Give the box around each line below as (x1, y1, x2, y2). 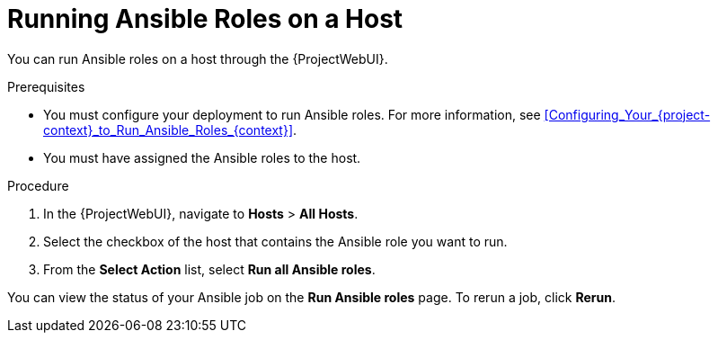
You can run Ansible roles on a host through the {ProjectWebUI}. (7, 50, 388, 67)
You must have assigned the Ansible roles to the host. (43, 149, 361, 166)
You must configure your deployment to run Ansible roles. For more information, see (43, 106, 541, 122)
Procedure (7, 177, 69, 193)
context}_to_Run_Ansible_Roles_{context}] (43, 121, 293, 138)
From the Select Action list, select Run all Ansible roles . (43, 261, 376, 277)
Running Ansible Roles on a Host (7, 4, 403, 34)
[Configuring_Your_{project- (544, 106, 711, 122)
